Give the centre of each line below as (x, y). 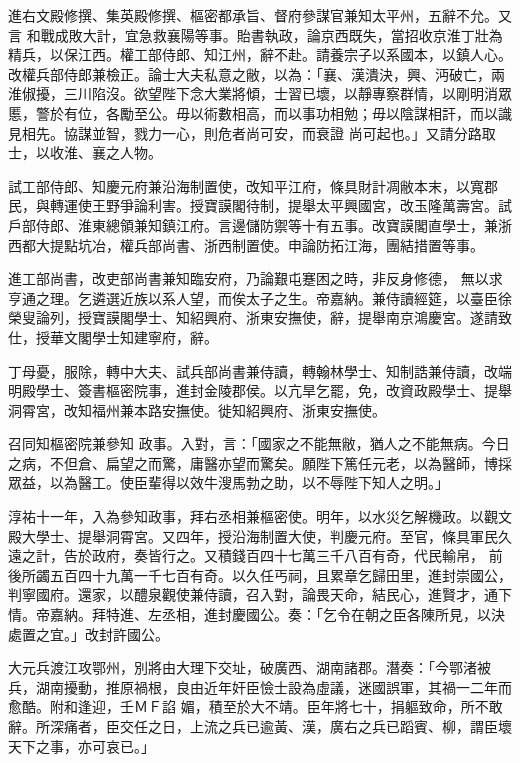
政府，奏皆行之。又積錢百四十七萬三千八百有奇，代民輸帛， (287, 555)
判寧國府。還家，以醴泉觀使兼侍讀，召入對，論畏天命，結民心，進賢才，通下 (260, 594)
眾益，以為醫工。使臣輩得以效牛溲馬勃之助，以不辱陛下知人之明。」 (228, 482)
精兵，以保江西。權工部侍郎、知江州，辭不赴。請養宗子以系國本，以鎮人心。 (260, 54)
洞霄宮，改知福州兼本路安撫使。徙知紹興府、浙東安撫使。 (197, 409)
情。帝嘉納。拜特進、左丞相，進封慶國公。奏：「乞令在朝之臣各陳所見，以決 (256, 614)
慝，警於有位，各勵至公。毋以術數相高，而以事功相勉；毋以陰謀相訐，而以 (253, 112)
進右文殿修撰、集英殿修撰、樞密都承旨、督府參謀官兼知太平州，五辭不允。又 (260, 15)
